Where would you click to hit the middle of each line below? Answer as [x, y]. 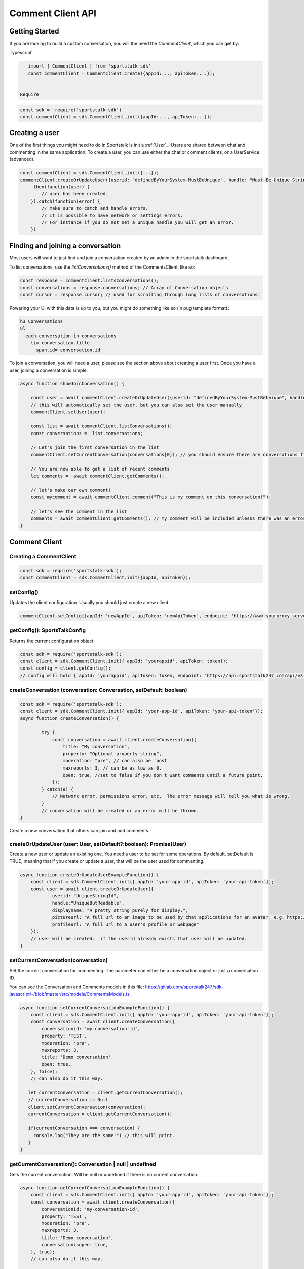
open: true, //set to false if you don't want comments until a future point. [163, 775]
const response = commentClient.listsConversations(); [89, 281]
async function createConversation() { [69, 718]
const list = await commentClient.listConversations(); [102, 426]
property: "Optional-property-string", [112, 754]
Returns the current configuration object [51, 641]
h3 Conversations [42, 321]
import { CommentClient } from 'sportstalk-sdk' [90, 66]
